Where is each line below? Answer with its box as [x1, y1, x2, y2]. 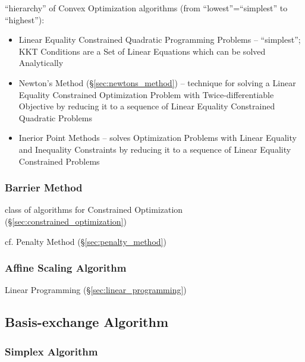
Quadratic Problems [18, 111, 93, 124]
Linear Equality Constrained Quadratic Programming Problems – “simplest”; [18, 33, 301, 46]
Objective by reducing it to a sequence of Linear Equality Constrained [18, 100, 275, 112]
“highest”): [5, 13, 45, 26]
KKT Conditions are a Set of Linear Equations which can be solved [18, 45, 266, 57]
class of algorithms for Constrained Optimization [5, 203, 183, 216]
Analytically [18, 56, 64, 69]
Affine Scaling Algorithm [5, 260, 127, 275]
